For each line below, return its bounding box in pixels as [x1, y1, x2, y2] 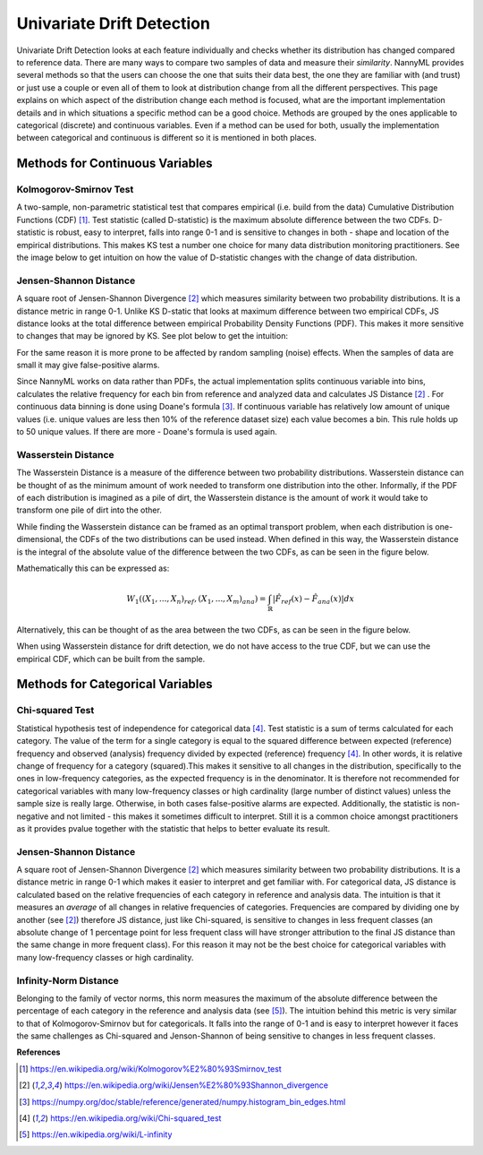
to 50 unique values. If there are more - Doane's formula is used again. [16, 427, 277, 437]
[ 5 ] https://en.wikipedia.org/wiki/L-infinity [19, 1129, 173, 1140]
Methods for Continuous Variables [16, 156, 214, 171]
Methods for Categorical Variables [16, 677, 214, 692]
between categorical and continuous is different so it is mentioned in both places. [16, 133, 318, 143]
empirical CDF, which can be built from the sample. [16, 653, 206, 664]
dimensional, [16, 534, 64, 545]
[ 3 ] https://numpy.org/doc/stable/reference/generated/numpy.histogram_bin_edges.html [19, 1096, 346, 1107]
